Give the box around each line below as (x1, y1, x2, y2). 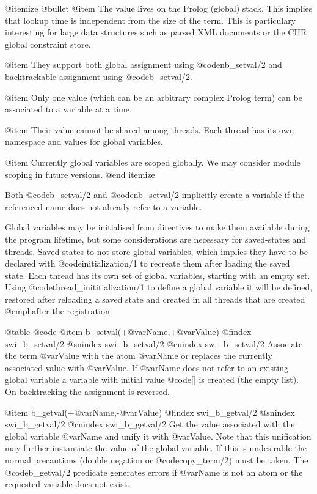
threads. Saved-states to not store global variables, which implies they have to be (5, 245, 308, 257)
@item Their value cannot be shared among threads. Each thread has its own (5, 123, 294, 136)
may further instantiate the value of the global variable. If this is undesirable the (5, 441, 307, 454)
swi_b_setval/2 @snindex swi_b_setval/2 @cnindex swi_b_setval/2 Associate (5, 337, 303, 350)
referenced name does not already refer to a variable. (5, 200, 202, 213)
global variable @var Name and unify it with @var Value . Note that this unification (5, 429, 312, 442)
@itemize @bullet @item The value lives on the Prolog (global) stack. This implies (5, 2, 313, 14)
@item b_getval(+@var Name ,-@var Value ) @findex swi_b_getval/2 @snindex (5, 405, 295, 418)
